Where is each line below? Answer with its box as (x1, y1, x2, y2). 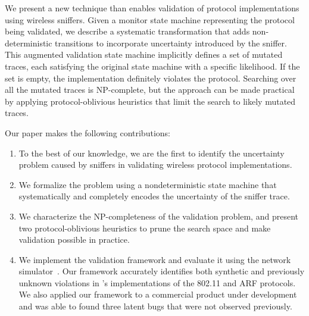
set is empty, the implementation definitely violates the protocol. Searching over (5, 71, 296, 84)
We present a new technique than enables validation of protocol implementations (5, 2, 299, 14)
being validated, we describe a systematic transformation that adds (5, 25, 250, 37)
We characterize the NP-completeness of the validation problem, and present (18, 209, 298, 222)
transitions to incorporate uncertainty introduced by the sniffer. (55, 36, 287, 49)
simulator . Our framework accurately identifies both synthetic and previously (18, 265, 305, 277)
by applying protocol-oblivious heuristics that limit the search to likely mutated (5, 95, 296, 107)
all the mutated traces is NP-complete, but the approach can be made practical (5, 83, 295, 96)
